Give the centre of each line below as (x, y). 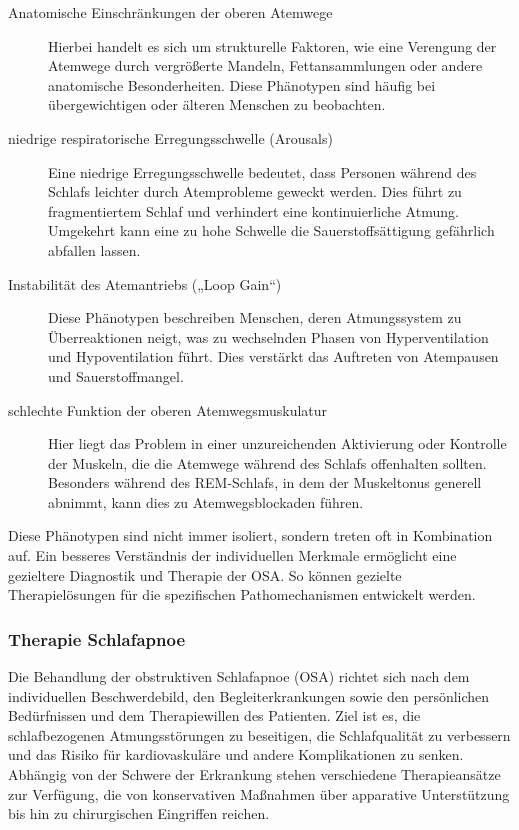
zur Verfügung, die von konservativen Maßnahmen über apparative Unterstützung (259, 793)
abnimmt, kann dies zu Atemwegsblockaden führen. (206, 501)
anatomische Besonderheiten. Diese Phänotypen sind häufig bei (242, 84)
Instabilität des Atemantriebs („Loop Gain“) (145, 283)
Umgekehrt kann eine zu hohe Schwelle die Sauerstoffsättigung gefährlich (271, 230)
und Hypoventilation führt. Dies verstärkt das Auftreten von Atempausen (273, 356)
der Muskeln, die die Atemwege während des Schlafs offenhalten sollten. (267, 462)
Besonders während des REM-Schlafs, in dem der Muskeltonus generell (265, 482)
